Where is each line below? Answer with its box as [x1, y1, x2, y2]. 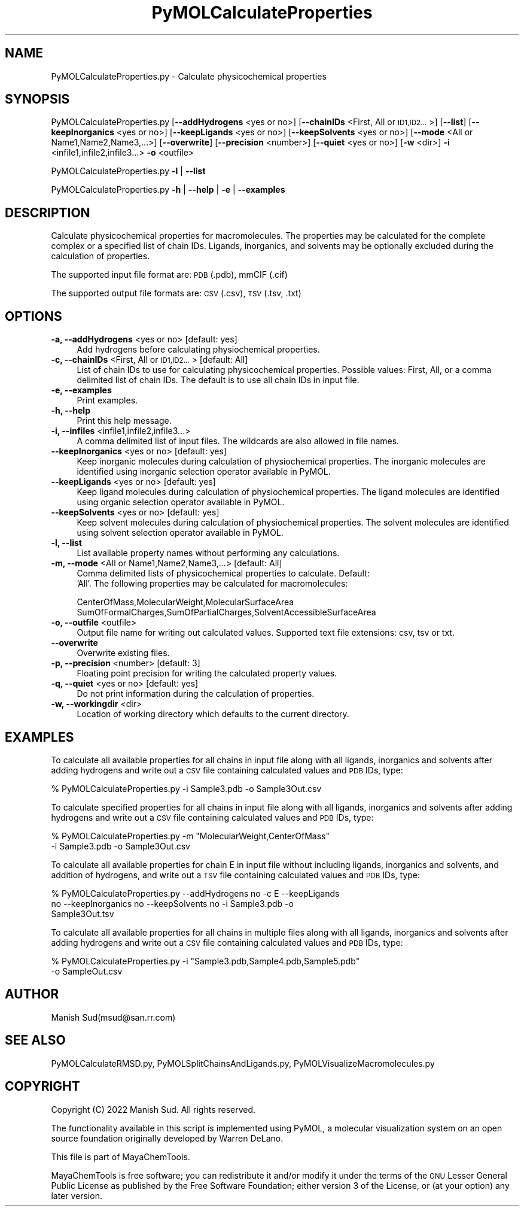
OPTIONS [5, 308, 62, 324]
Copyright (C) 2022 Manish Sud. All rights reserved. [51, 1104, 256, 1115]
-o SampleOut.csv [51, 966, 123, 976]
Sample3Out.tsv [51, 908, 114, 919]
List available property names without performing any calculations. [77, 548, 340, 559]
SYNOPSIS [5, 92, 70, 107]
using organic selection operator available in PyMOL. [77, 497, 285, 508]
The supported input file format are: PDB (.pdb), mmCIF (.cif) [51, 269, 288, 280]
